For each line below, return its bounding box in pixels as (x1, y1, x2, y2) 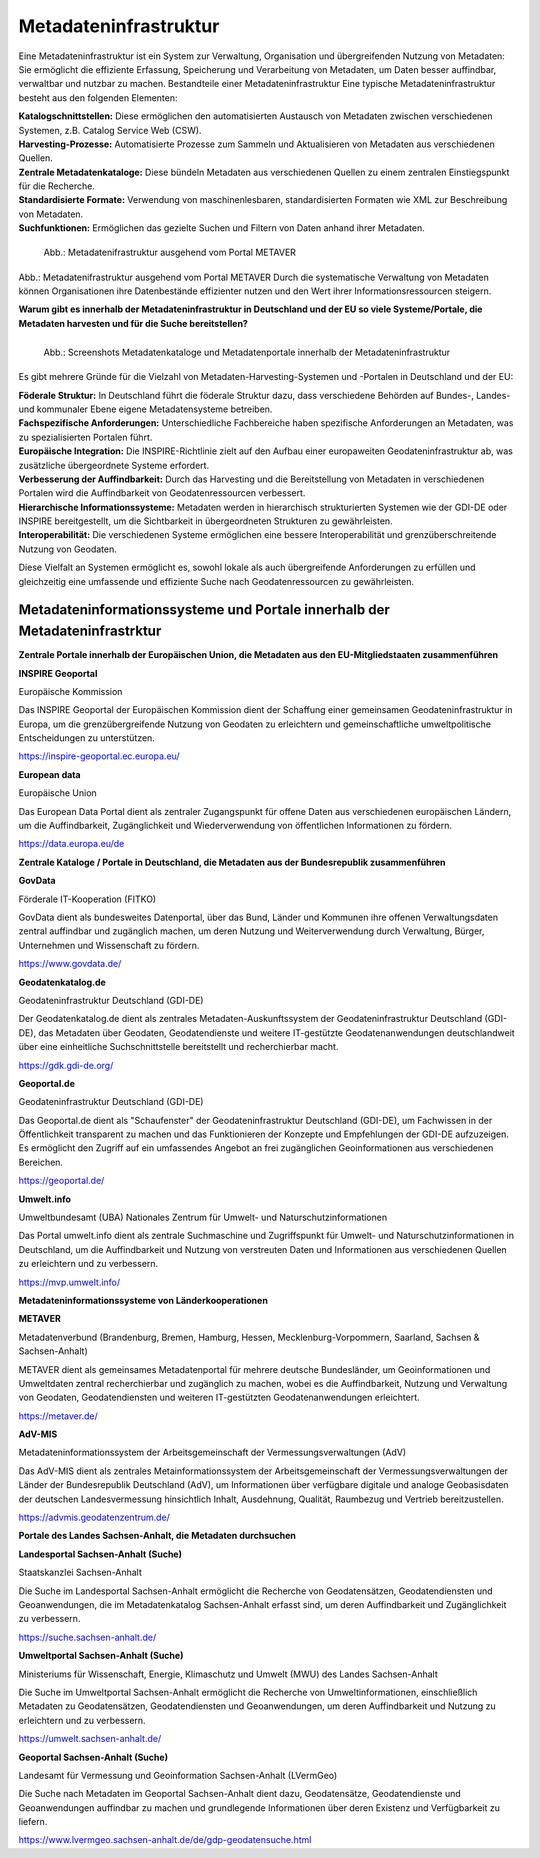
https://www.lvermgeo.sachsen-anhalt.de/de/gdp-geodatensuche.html (18, 1834, 312, 1846)
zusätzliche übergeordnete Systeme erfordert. (18, 459, 210, 471)
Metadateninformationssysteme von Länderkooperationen (18, 1294, 269, 1306)
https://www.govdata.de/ (18, 958, 122, 970)
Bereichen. (18, 1156, 64, 1168)
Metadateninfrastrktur (18, 623, 162, 640)
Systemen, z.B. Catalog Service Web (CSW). (18, 124, 202, 136)
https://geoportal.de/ (18, 1175, 105, 1187)
